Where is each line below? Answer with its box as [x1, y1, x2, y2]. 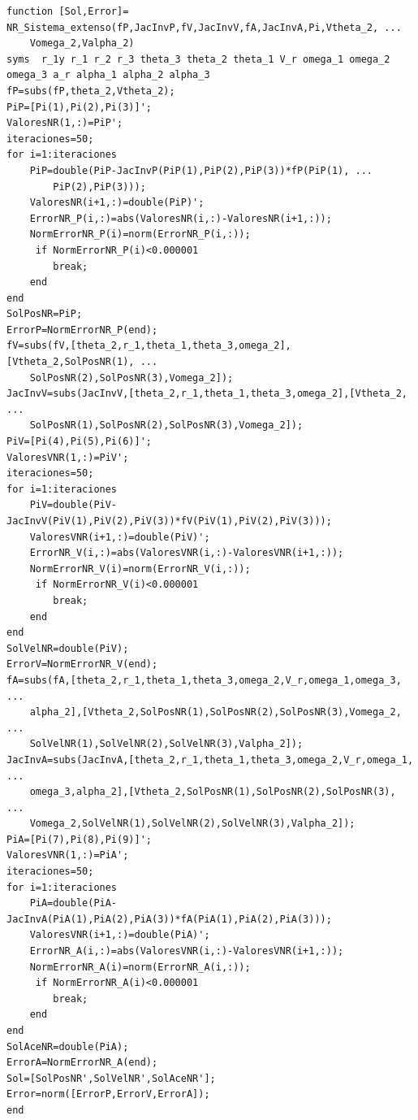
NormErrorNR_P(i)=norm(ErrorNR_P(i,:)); [29, 228, 251, 241]
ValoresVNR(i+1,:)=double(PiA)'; [29, 929, 210, 941]
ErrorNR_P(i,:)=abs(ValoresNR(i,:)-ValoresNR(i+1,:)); [29, 212, 332, 224]
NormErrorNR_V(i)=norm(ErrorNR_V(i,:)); [29, 562, 251, 575]
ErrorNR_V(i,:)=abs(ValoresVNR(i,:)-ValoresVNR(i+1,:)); [29, 547, 344, 559]
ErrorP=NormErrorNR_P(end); [6, 323, 158, 336]
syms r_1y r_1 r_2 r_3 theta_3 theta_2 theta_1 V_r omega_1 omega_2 [6, 53, 390, 65]
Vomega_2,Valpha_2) [29, 37, 135, 50]
